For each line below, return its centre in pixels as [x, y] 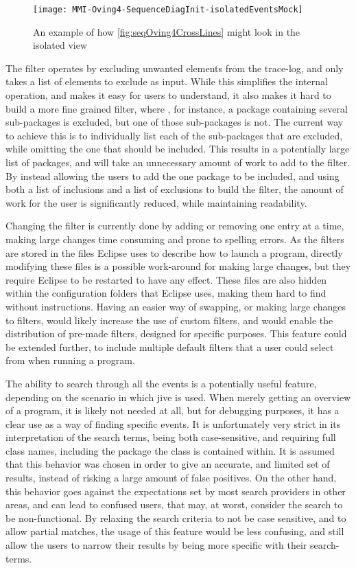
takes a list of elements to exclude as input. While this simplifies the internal [167, 81]
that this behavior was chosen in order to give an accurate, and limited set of [168, 464]
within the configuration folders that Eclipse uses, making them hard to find [166, 293]
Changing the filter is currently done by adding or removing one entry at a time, [175, 226]
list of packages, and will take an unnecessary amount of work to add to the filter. [178, 162]
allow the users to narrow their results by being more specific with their [156, 545]
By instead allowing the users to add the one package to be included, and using [173, 175]
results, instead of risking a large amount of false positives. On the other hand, [171, 478]
